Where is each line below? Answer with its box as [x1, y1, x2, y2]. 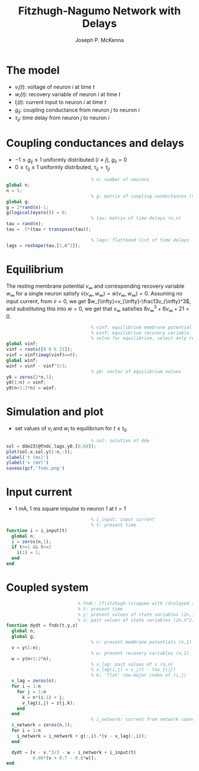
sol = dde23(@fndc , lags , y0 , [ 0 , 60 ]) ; [6, 443, 97, 449]
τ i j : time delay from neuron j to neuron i [14, 114, 110, 122]
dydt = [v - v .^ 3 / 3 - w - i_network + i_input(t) [11, 749, 136, 756]
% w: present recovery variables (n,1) [91, 650, 190, 656]
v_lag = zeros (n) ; [11, 678, 57, 684]
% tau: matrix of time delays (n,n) [91, 215, 182, 221]
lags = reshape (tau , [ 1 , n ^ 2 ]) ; [6, 243, 81, 248]
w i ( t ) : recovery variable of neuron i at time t [14, 91, 121, 99]
